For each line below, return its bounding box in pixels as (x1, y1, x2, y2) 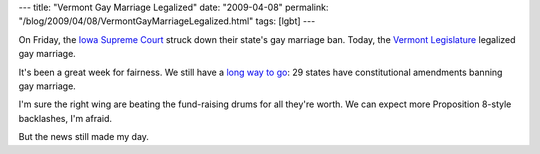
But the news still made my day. (18, 131, 150, 143)
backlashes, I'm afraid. (18, 112, 113, 124)
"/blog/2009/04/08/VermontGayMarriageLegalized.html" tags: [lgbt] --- (18, 15, 316, 27)
